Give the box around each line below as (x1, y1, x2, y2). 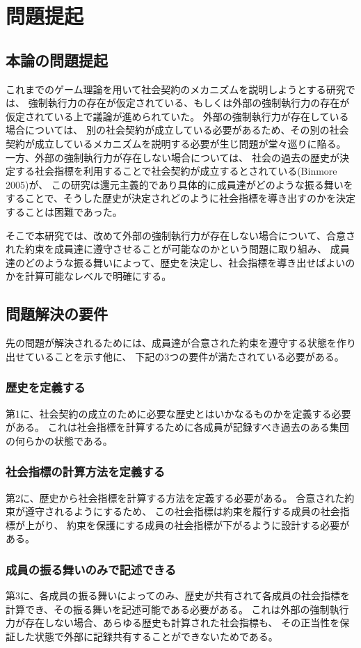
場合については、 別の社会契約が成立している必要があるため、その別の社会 (6, 123, 349, 137)
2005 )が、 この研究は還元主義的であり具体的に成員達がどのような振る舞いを (6, 177, 353, 191)
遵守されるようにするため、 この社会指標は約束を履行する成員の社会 (24, 504, 340, 519)
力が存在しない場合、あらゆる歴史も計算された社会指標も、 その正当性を (6, 615, 340, 630)
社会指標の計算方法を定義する (6, 463, 166, 480)
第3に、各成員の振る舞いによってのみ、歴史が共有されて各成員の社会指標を (6, 588, 351, 603)
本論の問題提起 (6, 49, 108, 70)
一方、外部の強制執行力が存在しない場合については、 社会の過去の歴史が (6, 150, 339, 164)
